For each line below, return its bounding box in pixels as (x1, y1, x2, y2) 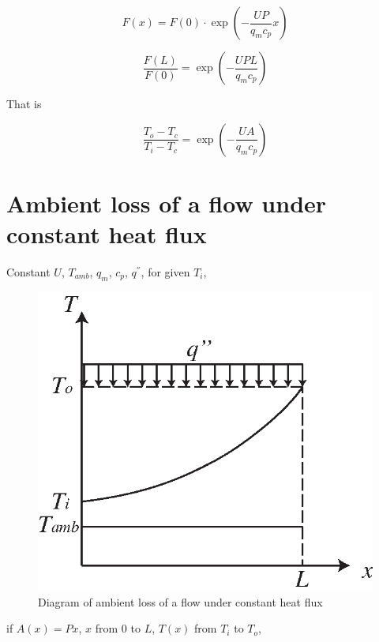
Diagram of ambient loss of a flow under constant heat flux (38, 593, 323, 610)
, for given (141, 263, 190, 280)
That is (6, 96, 42, 111)
